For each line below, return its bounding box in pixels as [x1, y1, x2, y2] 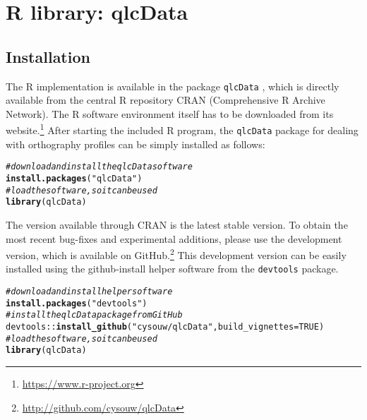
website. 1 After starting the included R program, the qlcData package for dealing [6, 121, 359, 138]
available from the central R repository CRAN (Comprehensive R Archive [6, 92, 325, 107]
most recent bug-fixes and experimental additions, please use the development [6, 231, 342, 246]
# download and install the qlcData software [6, 162, 193, 172]
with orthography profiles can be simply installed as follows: [6, 136, 265, 151]
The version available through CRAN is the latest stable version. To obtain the [6, 217, 348, 232]
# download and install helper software [6, 287, 173, 297]
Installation [6, 45, 90, 67]
